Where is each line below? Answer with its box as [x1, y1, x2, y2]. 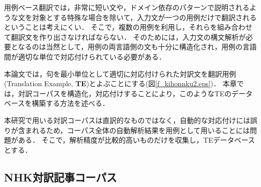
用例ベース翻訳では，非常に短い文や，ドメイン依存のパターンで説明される [4, 2, 250, 12]
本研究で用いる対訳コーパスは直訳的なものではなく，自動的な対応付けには [4, 114, 250, 125]
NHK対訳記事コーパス [4, 169, 117, 184]
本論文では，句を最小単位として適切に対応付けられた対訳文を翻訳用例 [4, 68, 236, 79]
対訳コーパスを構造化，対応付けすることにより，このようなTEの [18, 88, 232, 98]
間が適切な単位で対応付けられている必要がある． [4, 51, 166, 61]
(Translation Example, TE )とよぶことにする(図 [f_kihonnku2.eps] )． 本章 [4, 78, 237, 89]
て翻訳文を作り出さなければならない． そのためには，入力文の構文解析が [4, 31, 246, 42]
